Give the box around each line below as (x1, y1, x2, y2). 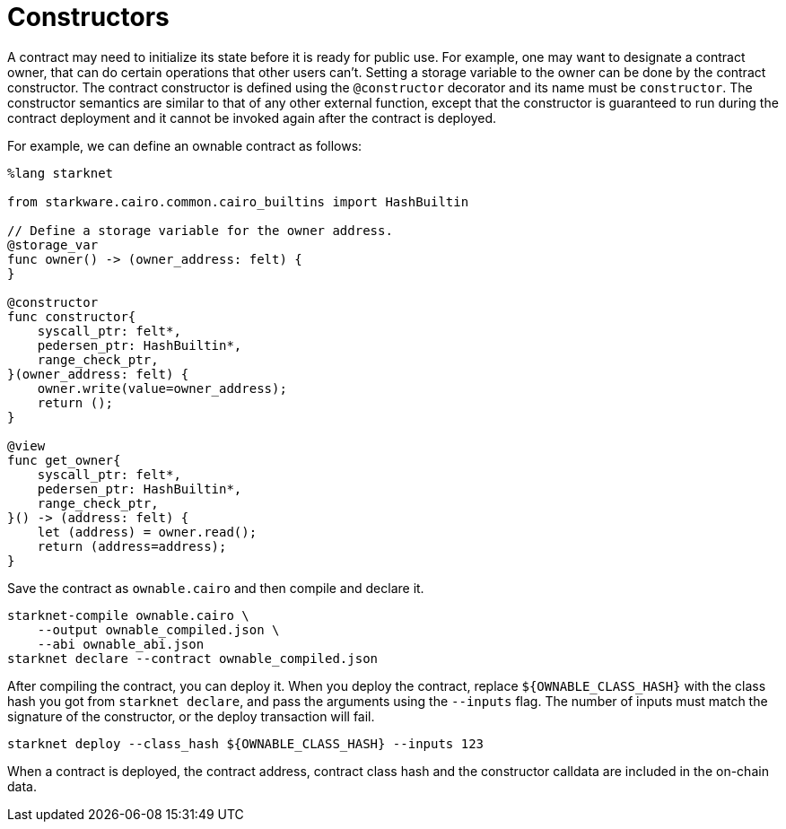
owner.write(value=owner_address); (37, 380, 287, 396)
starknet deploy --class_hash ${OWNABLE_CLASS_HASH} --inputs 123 (7, 736, 485, 751)
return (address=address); (37, 538, 227, 554)
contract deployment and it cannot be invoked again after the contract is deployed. (7, 109, 496, 126)
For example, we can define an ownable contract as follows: (7, 137, 362, 153)
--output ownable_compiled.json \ (37, 622, 280, 637)
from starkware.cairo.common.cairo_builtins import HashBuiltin (7, 194, 469, 209)
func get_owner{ (7, 452, 121, 467)
